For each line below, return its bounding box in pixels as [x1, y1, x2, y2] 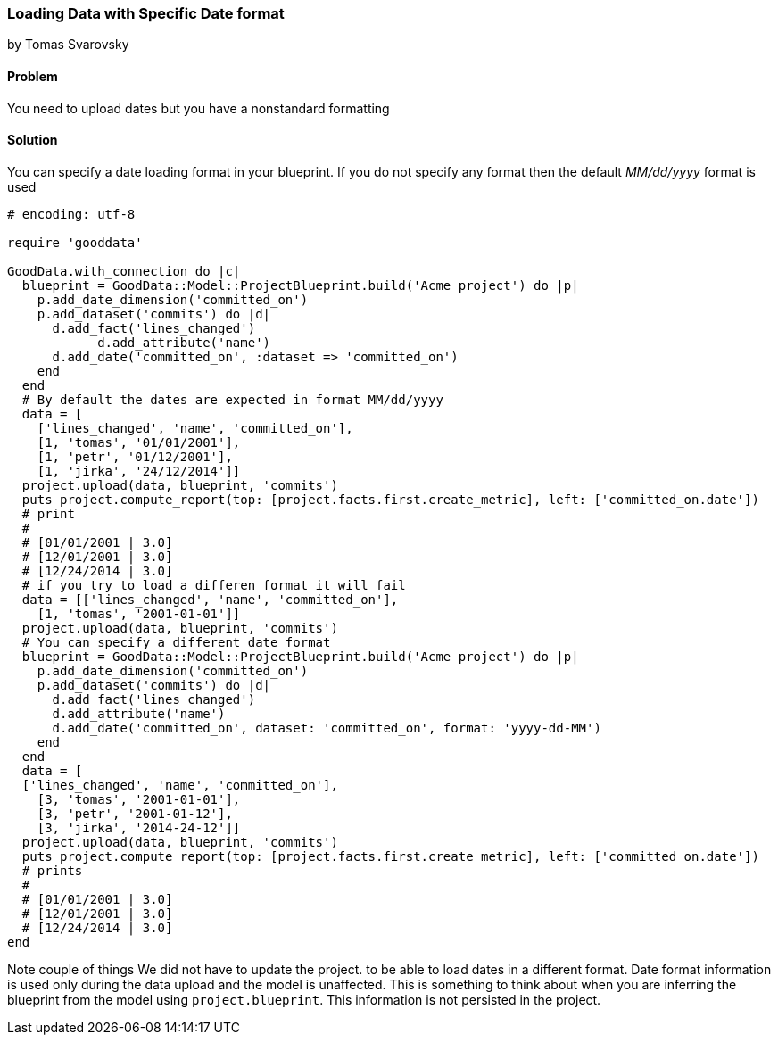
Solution [7, 132, 58, 148]
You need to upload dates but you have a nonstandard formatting [7, 100, 390, 116]
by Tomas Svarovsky [7, 37, 129, 53]
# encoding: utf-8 [7, 206, 136, 221]
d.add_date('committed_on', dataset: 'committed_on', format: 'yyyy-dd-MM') [52, 720, 601, 735]
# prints [21, 863, 83, 878]
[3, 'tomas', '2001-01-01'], [37, 791, 241, 806]
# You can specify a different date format [21, 634, 331, 649]
